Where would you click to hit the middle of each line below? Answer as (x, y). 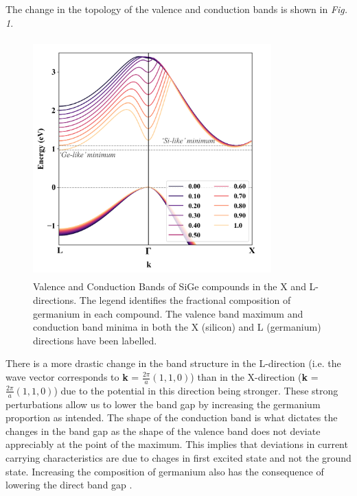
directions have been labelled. (95, 340)
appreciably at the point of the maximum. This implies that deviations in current (177, 444)
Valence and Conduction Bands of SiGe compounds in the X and (170, 286)
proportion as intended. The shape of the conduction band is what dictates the (172, 417)
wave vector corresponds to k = (72, 377)
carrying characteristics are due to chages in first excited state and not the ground (178, 458)
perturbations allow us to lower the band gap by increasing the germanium (163, 404)
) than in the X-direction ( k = (254, 377)
